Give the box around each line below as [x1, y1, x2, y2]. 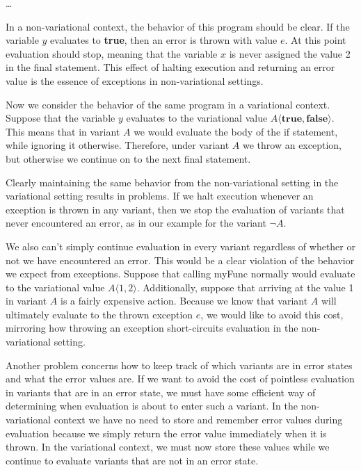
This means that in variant [6, 124, 120, 138]
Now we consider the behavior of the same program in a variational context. [6, 97, 330, 111]
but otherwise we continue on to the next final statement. [6, 151, 251, 165]
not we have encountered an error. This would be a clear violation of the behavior [6, 252, 355, 267]
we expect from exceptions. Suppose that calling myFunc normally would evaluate [6, 266, 355, 281]
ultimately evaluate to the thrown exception [6, 307, 193, 321]
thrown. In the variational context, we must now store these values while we [6, 439, 330, 454]
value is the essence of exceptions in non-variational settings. [6, 73, 264, 88]
